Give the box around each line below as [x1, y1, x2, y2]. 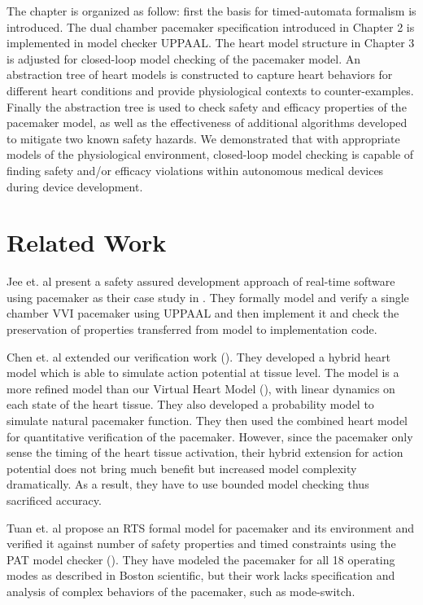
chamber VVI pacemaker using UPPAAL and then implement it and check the [7, 305, 399, 322]
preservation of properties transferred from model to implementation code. [7, 321, 377, 338]
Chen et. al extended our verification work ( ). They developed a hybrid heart [7, 348, 390, 365]
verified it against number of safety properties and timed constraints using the [7, 535, 396, 552]
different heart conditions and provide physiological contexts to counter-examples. [7, 81, 414, 99]
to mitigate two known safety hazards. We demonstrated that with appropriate [7, 129, 400, 147]
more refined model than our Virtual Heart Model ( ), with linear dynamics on [7, 379, 395, 397]
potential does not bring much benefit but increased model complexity [7, 459, 357, 476]
